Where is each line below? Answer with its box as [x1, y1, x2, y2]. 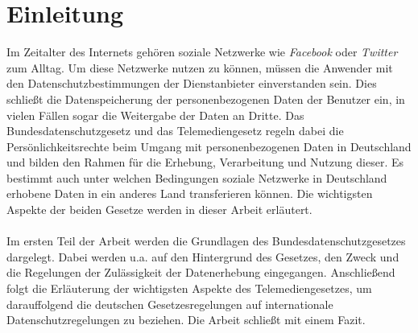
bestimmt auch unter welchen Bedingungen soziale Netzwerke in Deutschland [6, 169, 387, 186]
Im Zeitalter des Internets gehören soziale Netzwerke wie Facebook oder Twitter [6, 43, 398, 60]
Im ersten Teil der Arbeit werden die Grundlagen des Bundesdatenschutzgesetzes [6, 232, 406, 249]
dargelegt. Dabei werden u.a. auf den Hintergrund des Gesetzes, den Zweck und [6, 248, 399, 265]
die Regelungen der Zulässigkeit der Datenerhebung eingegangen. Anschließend [6, 264, 395, 281]
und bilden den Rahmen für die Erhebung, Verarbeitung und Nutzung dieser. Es [6, 154, 404, 171]
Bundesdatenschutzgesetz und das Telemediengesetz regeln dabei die [6, 122, 344, 139]
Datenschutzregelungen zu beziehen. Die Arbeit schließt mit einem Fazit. [6, 311, 366, 328]
